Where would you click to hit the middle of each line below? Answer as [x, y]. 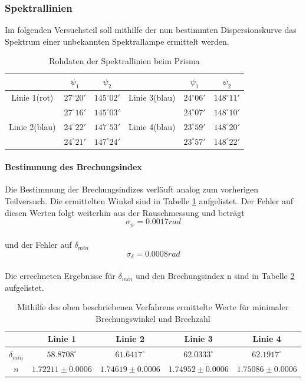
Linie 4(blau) [152, 126]
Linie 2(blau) [32, 126]
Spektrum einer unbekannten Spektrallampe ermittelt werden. [117, 41]
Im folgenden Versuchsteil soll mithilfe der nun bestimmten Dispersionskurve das [151, 30]
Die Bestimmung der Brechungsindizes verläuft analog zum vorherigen [131, 189]
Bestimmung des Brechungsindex [73, 167]
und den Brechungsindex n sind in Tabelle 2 [215, 275]
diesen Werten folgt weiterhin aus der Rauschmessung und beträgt [125, 212]
